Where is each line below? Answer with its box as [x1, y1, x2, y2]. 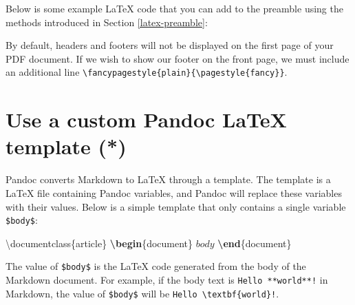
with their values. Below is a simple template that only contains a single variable [6, 199, 346, 213]
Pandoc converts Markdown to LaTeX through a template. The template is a [6, 172, 331, 187]
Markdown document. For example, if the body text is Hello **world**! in [6, 273, 328, 287]
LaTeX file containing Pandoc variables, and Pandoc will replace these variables [6, 185, 342, 200]
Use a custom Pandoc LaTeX [6, 105, 287, 134]
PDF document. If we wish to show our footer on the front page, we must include [6, 51, 349, 65]
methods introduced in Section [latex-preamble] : [6, 14, 208, 29]
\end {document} [217, 235, 292, 250]
